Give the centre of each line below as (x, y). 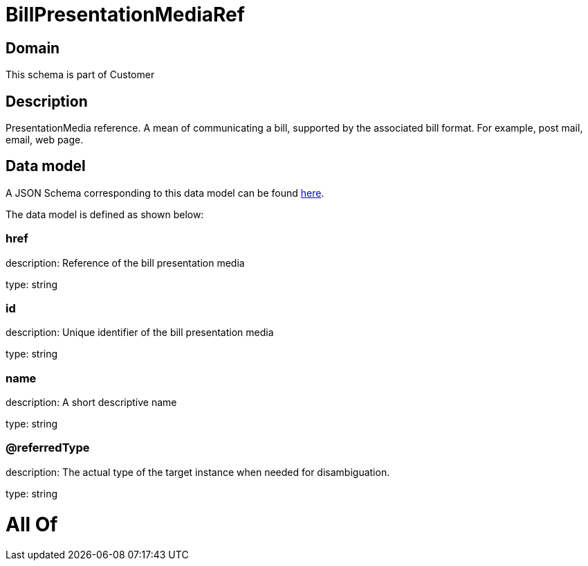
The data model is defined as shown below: (105, 214)
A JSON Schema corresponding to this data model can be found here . (165, 193)
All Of (32, 524)
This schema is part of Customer (80, 75)
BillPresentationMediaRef (125, 15)
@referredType (48, 448)
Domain (33, 48)
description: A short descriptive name (91, 403)
